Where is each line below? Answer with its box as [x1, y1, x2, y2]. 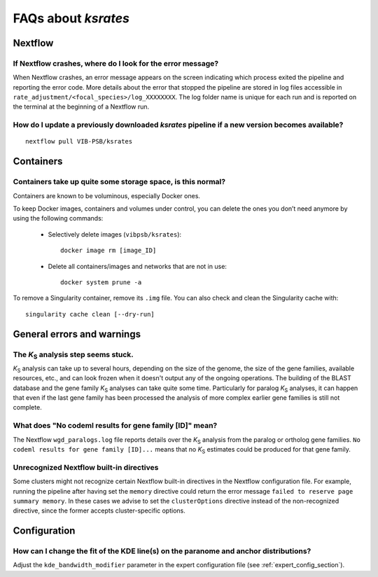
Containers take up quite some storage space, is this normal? [13, 177, 226, 187]
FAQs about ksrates [13, 11, 129, 26]
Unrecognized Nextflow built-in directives [13, 462, 159, 472]
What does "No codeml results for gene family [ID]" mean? [13, 421, 218, 431]
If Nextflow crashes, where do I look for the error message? [13, 58, 219, 68]
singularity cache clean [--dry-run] [25, 310, 155, 318]
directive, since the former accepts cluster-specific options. [13, 506, 185, 515]
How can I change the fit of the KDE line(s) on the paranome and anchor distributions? [13, 546, 311, 556]
